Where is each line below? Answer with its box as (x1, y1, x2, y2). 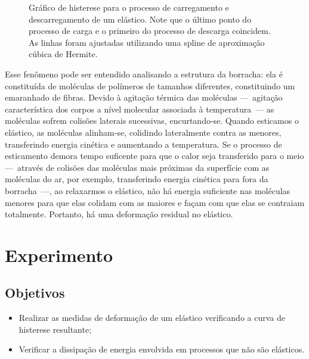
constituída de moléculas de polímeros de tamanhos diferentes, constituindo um (5, 79, 295, 92)
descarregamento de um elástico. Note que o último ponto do (29, 13, 252, 25)
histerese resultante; (18, 323, 92, 335)
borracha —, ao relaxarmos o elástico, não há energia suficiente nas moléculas (5, 184, 291, 196)
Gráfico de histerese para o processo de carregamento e (29, 1, 229, 13)
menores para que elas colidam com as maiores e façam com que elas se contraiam (5, 196, 305, 208)
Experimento (5, 242, 113, 267)
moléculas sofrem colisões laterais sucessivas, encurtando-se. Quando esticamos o (5, 114, 299, 127)
